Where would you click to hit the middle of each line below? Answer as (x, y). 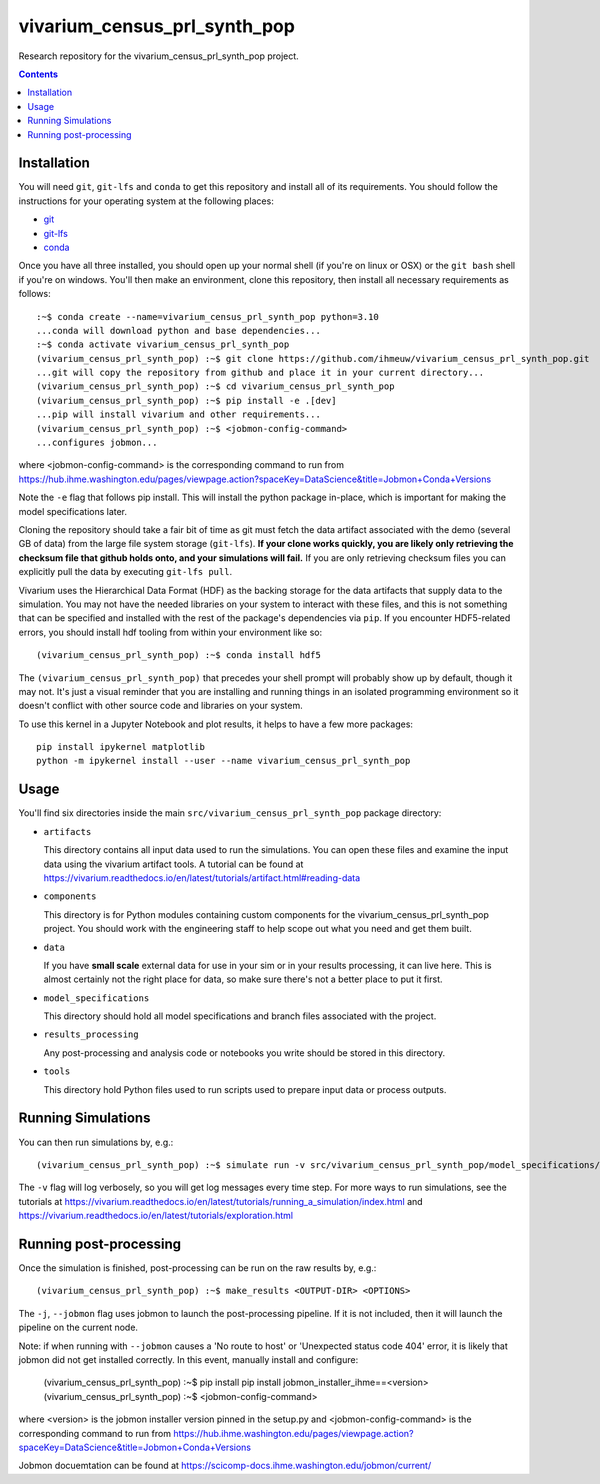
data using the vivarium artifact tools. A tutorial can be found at (173, 864)
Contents (38, 74)
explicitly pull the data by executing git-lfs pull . (125, 572)
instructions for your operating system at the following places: (146, 201)
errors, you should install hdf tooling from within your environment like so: (170, 632)
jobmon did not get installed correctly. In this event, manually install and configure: (188, 1359)
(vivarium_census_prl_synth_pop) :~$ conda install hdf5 (179, 655)
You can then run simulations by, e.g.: (96, 1142)
